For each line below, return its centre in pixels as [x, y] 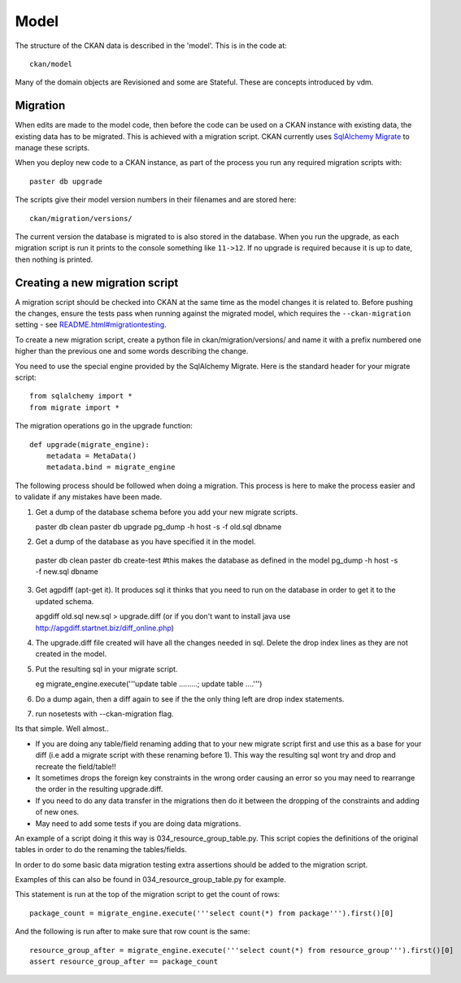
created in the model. [71, 654]
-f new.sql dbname [67, 572]
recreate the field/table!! [76, 766]
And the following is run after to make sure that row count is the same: [133, 932]
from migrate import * [75, 407]
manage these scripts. [52, 148]
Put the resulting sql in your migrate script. [107, 669]
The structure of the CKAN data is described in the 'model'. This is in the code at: [151, 46]
